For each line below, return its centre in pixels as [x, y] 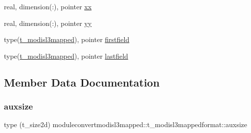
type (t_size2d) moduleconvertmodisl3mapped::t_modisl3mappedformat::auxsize [126, 124]
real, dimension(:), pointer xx [48, 6]
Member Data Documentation [82, 82]
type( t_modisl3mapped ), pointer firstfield [67, 39]
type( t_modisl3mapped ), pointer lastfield [66, 55]
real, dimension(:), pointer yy [48, 23]
